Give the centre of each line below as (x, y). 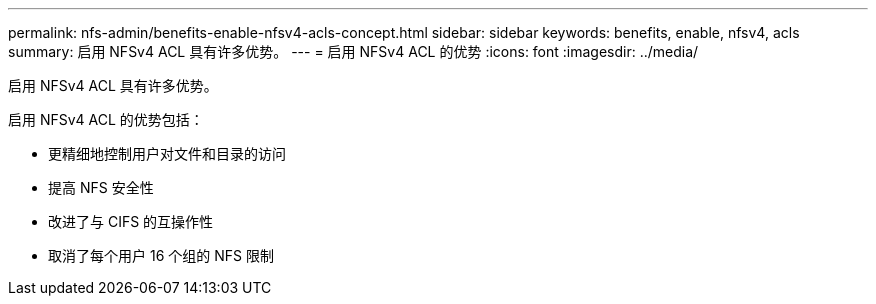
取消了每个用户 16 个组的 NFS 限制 (161, 255)
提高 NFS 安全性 (101, 187)
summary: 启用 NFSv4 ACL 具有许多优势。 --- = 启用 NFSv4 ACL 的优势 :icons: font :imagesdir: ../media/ (353, 51)
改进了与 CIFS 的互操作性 (131, 221)
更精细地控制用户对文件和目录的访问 (167, 153)
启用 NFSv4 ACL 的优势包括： (106, 119)
